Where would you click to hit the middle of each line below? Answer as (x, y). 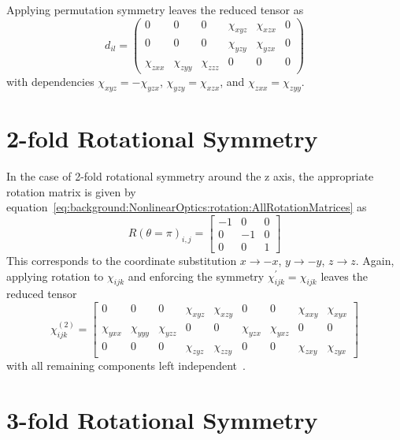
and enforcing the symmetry (196, 276)
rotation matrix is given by (71, 191)
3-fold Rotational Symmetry (162, 420)
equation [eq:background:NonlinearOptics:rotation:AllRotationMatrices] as (187, 207)
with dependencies (50, 82)
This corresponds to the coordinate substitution (122, 260)
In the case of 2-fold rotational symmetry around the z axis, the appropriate (190, 176)
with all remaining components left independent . (126, 365)
